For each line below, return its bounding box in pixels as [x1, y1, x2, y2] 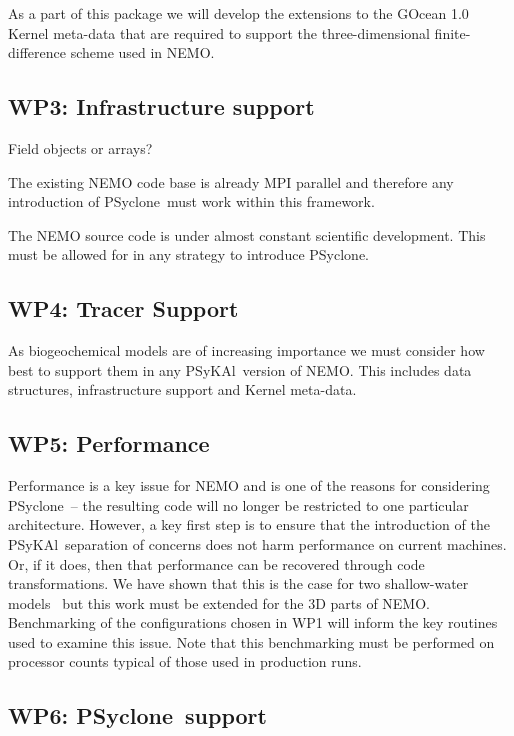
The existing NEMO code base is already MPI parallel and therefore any [8, 171, 454, 192]
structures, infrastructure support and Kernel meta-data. [8, 379, 357, 400]
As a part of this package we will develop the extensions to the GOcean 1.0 [8, 3, 469, 23]
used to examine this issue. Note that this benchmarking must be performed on [8, 631, 495, 652]
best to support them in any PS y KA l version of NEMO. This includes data [8, 359, 472, 380]
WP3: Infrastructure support [8, 91, 315, 122]
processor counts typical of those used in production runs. [8, 651, 362, 672]
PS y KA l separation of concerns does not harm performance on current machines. [8, 533, 507, 554]
